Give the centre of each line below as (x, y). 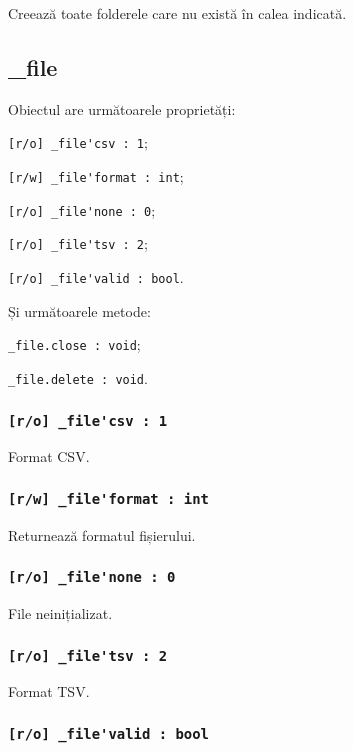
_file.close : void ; (74, 344)
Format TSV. (49, 691)
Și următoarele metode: (79, 310)
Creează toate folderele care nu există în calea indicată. (177, 13)
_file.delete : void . (78, 377)
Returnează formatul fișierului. (102, 534)
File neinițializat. (60, 613)
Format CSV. (49, 456)
